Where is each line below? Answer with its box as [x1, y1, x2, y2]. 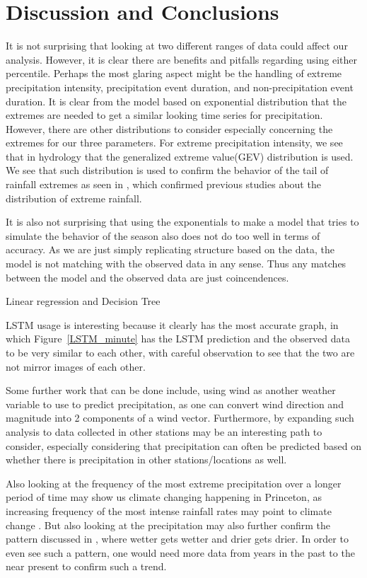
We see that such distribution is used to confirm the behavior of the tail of [6, 163, 329, 178]
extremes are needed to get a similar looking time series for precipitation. [6, 108, 323, 122]
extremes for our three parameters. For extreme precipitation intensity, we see [6, 135, 343, 150]
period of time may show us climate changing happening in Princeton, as [6, 490, 322, 504]
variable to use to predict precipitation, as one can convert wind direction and [6, 396, 344, 411]
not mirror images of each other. [6, 359, 146, 374]
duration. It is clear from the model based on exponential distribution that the [6, 93, 346, 108]
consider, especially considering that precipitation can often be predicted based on [6, 438, 361, 453]
